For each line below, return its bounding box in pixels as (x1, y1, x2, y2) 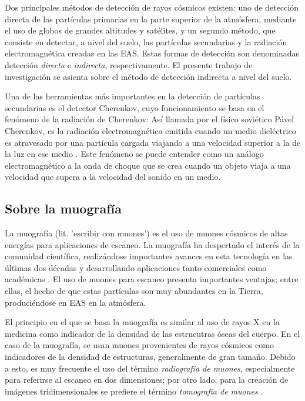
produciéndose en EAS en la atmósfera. (5, 296, 146, 308)
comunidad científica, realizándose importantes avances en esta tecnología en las (5, 250, 293, 262)
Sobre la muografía (5, 199, 122, 218)
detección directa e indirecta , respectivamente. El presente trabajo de (5, 58, 253, 71)
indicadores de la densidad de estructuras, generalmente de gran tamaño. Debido (5, 350, 296, 363)
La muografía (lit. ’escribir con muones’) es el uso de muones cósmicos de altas (5, 227, 288, 239)
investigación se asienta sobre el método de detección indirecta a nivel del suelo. (5, 70, 292, 82)
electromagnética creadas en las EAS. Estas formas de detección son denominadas (5, 47, 300, 59)
